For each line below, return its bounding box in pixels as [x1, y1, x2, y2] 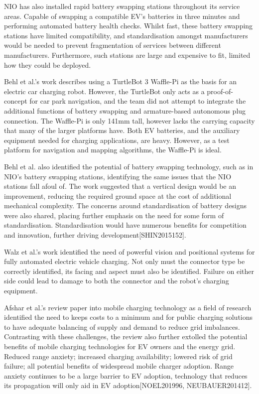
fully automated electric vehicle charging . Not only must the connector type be [4, 256, 245, 266]
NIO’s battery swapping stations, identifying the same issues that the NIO [4, 171, 232, 181]
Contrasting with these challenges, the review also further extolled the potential [4, 331, 248, 342]
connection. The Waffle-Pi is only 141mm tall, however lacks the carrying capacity [4, 115, 255, 126]
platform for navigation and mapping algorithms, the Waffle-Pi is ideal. [4, 144, 222, 155]
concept [4, 96, 27, 106]
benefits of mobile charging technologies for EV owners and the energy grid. [4, 341, 236, 351]
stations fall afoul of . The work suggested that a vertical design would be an [4, 181, 236, 191]
